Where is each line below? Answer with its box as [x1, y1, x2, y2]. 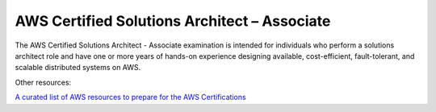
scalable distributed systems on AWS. [15, 63, 141, 73]
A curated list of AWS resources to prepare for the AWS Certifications [15, 93, 246, 102]
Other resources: [15, 77, 72, 87]
